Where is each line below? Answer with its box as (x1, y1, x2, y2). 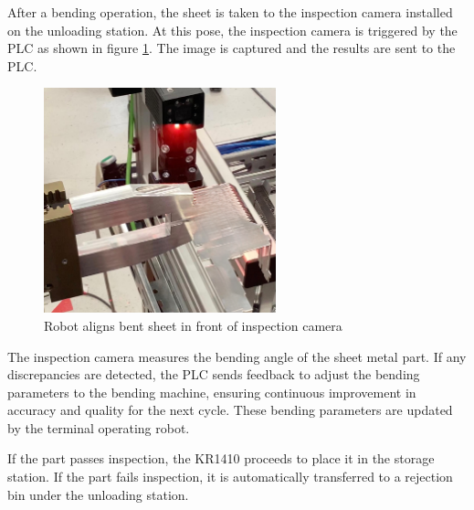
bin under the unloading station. (7, 484, 189, 504)
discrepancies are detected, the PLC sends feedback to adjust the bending (7, 365, 420, 384)
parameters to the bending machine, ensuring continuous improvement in (7, 382, 416, 401)
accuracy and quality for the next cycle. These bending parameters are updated (7, 400, 453, 420)
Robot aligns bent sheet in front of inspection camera (44, 315, 342, 335)
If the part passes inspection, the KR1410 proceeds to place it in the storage (7, 449, 435, 468)
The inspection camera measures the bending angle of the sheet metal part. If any (7, 346, 467, 366)
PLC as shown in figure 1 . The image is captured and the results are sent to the (7, 38, 456, 58)
